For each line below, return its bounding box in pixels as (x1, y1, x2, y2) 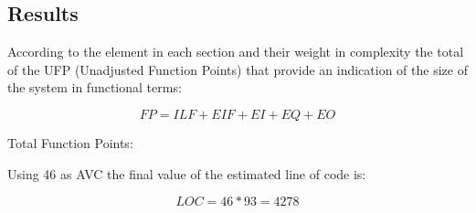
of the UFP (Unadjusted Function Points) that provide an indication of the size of (7, 59, 468, 79)
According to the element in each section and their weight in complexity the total (7, 42, 464, 61)
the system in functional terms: (7, 78, 182, 97)
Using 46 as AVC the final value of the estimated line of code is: (7, 164, 366, 183)
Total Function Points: (7, 133, 133, 152)
